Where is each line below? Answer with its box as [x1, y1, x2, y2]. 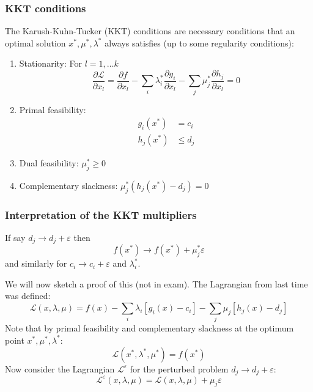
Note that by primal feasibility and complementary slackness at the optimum [5, 322, 294, 335]
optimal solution [5, 36, 66, 49]
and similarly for [5, 257, 67, 270]
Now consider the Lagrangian [5, 362, 115, 375]
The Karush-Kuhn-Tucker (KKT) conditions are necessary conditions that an [5, 24, 295, 37]
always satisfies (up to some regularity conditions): [105, 36, 294, 49]
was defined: [5, 289, 51, 302]
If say [5, 231, 26, 244]
